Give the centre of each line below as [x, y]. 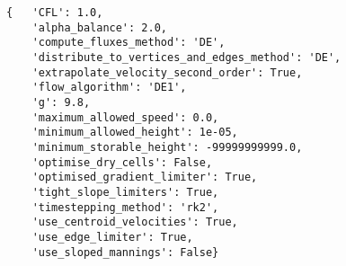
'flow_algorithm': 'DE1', [109, 88]
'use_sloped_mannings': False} [125, 252]
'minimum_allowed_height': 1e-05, [135, 133]
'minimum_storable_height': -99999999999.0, [167, 147]
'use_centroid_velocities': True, [135, 222]
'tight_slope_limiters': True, [125, 192]
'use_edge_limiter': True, [112, 237]
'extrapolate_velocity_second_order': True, [167, 72]
